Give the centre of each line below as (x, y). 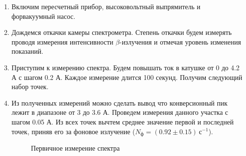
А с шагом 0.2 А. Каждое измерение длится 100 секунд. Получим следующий (127, 77)
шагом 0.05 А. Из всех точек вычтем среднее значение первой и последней (123, 121)
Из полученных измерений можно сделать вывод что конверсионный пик (119, 102)
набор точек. (30, 86)
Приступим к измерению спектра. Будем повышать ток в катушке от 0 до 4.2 (125, 67)
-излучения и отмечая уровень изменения (180, 41)
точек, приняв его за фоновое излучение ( (73, 131)
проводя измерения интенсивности (62, 41)
